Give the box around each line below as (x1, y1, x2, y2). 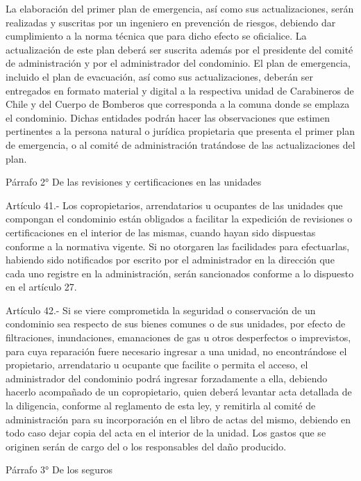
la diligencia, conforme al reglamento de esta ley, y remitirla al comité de (6, 398, 316, 413)
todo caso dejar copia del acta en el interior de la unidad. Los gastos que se (6, 425, 326, 440)
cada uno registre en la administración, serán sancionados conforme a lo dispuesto (6, 266, 354, 280)
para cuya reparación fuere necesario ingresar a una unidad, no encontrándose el (6, 343, 347, 358)
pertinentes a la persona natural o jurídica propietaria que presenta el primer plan (6, 124, 355, 138)
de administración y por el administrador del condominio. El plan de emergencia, (6, 56, 351, 70)
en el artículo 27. (6, 279, 77, 294)
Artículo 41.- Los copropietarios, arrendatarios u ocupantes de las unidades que (6, 197, 343, 212)
